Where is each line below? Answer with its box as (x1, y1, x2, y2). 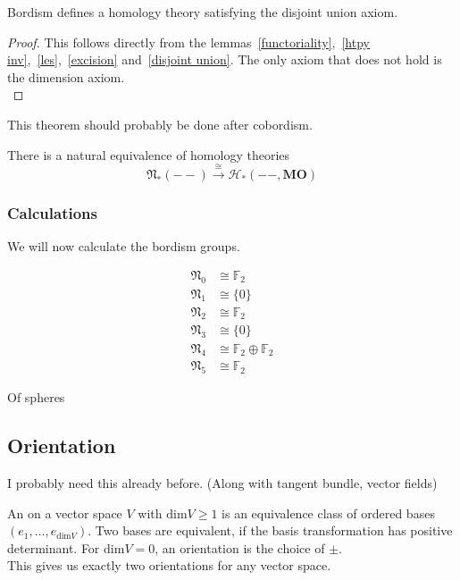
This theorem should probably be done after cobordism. (7, 114, 313, 133)
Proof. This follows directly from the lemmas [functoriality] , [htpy (7, 32, 370, 51)
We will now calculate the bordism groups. (7, 237, 240, 256)
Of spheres (7, 388, 65, 407)
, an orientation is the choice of (155, 538, 325, 557)
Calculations (7, 201, 97, 223)
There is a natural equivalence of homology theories (7, 145, 290, 164)
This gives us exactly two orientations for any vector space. (7, 556, 331, 575)
